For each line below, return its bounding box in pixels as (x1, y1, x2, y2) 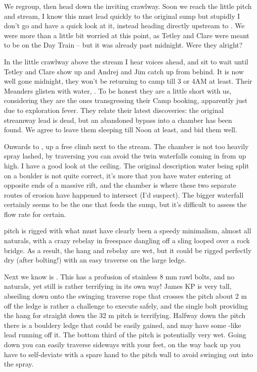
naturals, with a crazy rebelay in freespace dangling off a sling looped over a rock (4, 235, 250, 246)
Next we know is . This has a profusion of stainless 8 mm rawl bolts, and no (4, 271, 235, 281)
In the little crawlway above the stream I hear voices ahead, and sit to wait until (4, 56, 249, 66)
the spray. (4, 359, 34, 369)
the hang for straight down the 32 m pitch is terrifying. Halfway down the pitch (4, 310, 246, 320)
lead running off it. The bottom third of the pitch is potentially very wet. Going (4, 329, 246, 340)
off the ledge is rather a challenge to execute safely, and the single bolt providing (4, 300, 248, 311)
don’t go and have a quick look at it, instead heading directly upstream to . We (4, 20, 245, 31)
